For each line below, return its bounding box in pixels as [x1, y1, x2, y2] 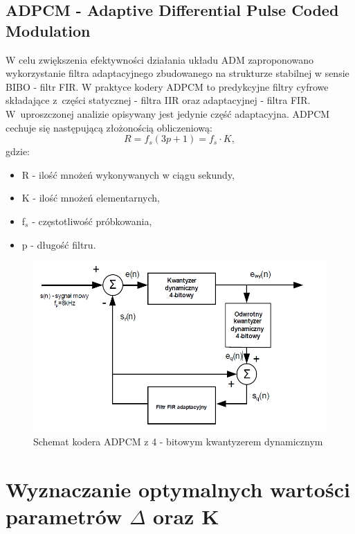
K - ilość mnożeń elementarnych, [21, 190, 160, 205]
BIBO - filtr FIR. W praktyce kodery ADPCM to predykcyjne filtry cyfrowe [6, 79, 329, 94]
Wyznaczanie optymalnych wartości [6, 475, 350, 504]
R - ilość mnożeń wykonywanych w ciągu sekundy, [21, 167, 235, 181]
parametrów [6, 502, 122, 531]
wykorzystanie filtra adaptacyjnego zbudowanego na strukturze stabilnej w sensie [6, 66, 349, 80]
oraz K [153, 502, 219, 531]
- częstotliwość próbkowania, [32, 213, 152, 228]
